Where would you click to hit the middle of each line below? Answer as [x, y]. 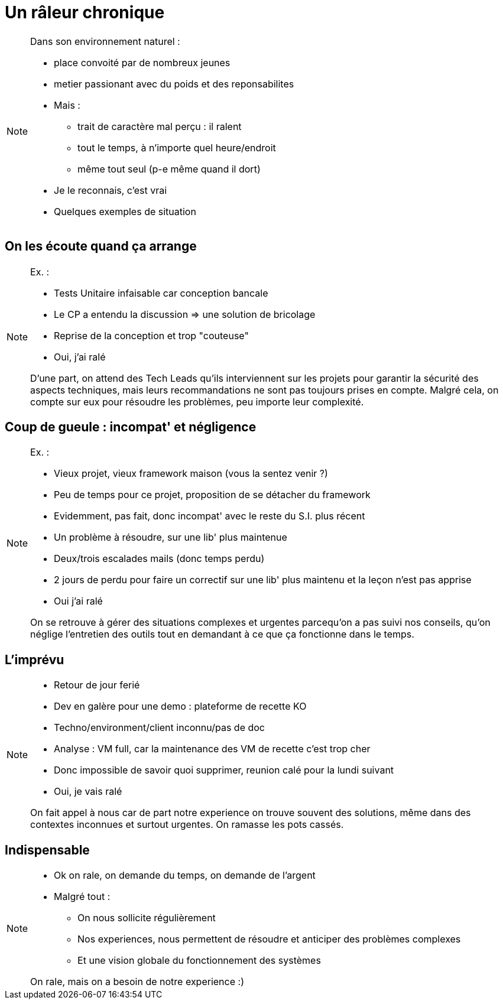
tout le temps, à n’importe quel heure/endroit [177, 147]
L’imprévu [35, 659]
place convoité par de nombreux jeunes [142, 62]
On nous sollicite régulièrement [147, 918]
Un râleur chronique [85, 12]
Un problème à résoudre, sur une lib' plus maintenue [171, 537]
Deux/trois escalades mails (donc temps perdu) [159, 559]
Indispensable [47, 850]
